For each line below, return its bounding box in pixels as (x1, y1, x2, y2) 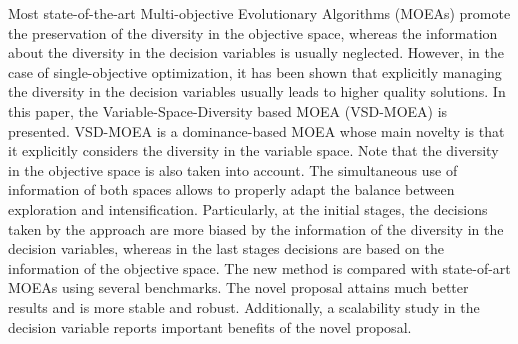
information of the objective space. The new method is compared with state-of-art (8, 257, 511, 278)
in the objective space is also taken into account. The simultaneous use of (8, 159, 458, 180)
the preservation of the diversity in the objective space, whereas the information (8, 22, 498, 43)
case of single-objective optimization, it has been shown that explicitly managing (8, 61, 502, 82)
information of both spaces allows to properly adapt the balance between (8, 179, 455, 200)
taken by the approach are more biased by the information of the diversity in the (8, 218, 504, 239)
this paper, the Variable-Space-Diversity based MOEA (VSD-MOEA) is (8, 100, 448, 121)
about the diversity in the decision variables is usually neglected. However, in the (8, 42, 504, 63)
